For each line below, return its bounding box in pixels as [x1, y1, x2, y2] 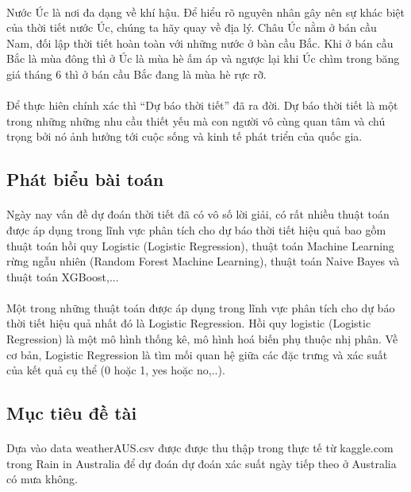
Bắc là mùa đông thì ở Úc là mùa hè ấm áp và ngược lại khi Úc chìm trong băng [6, 50, 400, 67]
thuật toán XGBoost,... [6, 268, 119, 285]
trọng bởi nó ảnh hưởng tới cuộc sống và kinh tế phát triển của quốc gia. [6, 128, 363, 145]
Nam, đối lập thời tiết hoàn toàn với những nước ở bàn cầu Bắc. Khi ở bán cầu [6, 34, 394, 51]
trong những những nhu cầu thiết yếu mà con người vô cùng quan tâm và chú [6, 112, 386, 129]
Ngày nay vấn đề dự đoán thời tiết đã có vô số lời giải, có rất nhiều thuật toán [6, 206, 390, 223]
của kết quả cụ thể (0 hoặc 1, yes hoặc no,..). [6, 362, 225, 378]
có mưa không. [6, 471, 78, 487]
